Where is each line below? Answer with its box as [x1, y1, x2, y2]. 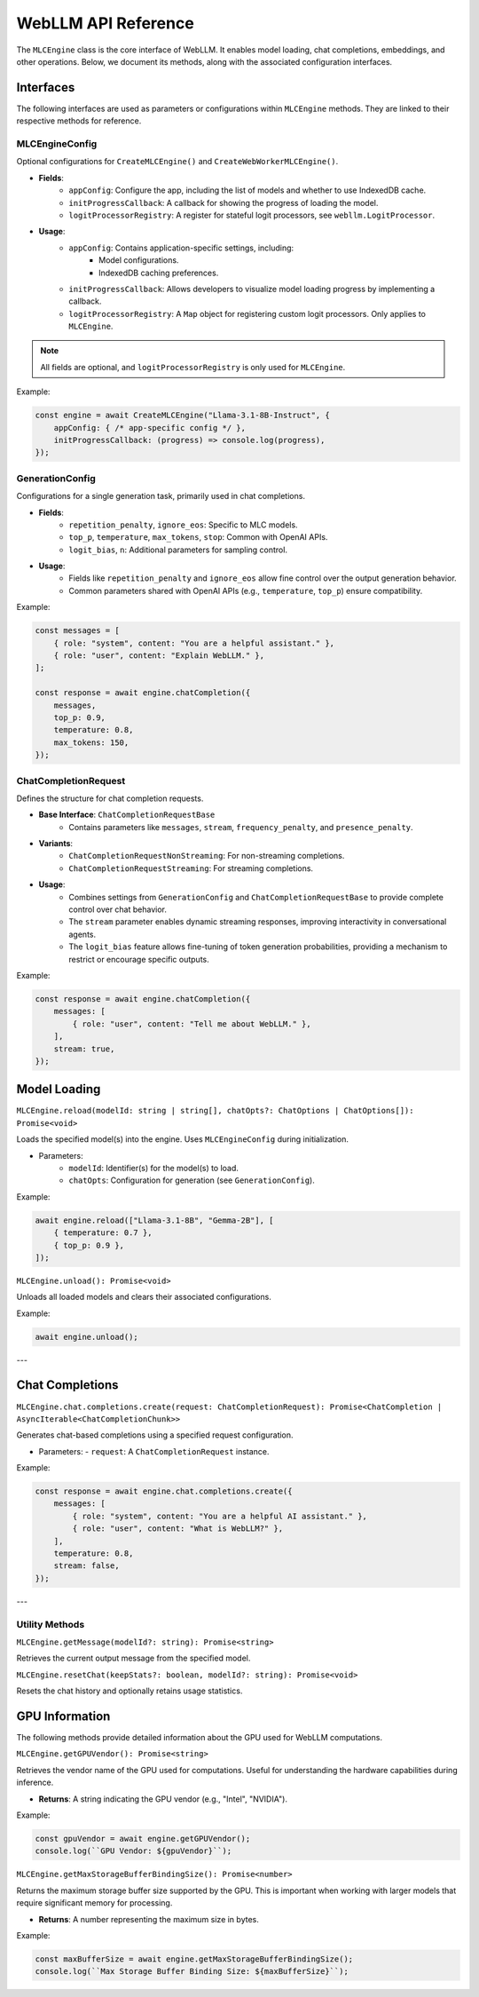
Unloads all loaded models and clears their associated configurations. [16, 1292, 272, 1303]
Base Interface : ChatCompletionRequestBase [38, 809, 216, 820]
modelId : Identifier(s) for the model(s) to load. [68, 1162, 239, 1173]
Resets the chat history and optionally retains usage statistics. [16, 1685, 243, 1696]
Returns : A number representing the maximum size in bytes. [38, 1914, 259, 1924]
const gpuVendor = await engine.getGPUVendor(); [35, 1834, 251, 1843]
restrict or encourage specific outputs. [68, 954, 209, 964]
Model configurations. [98, 255, 179, 265]
